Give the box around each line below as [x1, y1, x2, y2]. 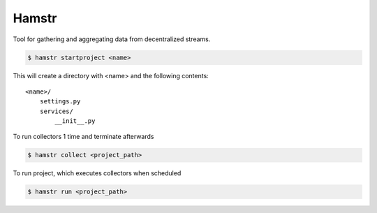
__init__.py [54, 117, 96, 125]
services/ [39, 107, 73, 115]
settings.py [39, 98, 81, 105]
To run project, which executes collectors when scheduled [13, 169, 182, 177]
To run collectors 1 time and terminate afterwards [13, 133, 154, 141]
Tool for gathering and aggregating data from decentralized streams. [13, 35, 211, 43]
